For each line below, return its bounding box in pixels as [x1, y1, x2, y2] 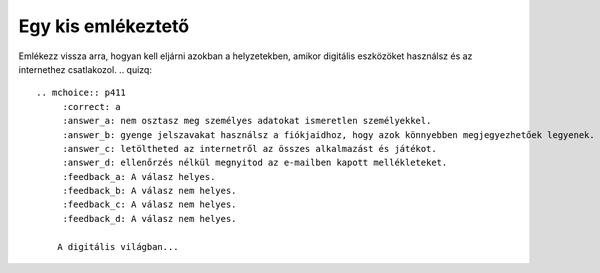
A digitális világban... [56, 241, 179, 252]
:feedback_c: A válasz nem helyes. [62, 199, 237, 210]
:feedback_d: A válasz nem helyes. [62, 213, 237, 224]
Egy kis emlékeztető [18, 15, 190, 37]
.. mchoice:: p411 [36, 87, 127, 99]
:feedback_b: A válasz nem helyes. [62, 185, 237, 197]
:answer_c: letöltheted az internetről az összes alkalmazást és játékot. [62, 143, 437, 154]
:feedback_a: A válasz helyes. [62, 171, 216, 182]
